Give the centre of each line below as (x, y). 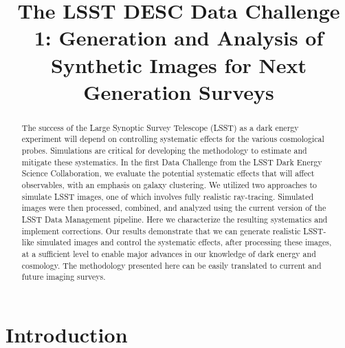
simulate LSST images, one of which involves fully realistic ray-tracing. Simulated (168, 196)
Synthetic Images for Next (179, 64)
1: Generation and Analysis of (179, 38)
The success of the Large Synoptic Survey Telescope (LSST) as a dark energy (160, 127)
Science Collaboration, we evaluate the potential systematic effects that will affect (168, 173)
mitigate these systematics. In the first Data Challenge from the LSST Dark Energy (172, 162)
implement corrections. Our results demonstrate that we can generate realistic (161, 231)
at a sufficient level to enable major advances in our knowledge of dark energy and (169, 253)
